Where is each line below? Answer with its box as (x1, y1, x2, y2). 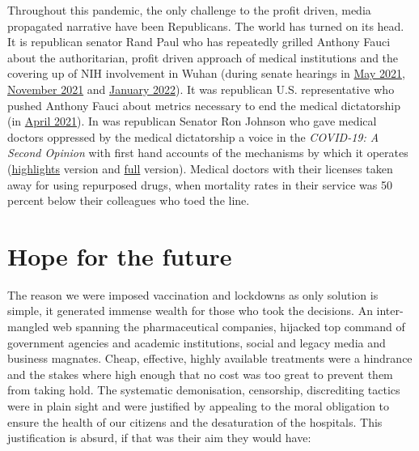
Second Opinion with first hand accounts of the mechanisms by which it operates (7, 144, 408, 161)
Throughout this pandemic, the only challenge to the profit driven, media (7, 2, 371, 18)
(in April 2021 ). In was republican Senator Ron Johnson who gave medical (7, 113, 377, 130)
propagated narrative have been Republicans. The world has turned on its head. (7, 17, 404, 34)
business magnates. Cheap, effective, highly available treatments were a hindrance (7, 350, 413, 367)
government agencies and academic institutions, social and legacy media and (7, 334, 386, 351)
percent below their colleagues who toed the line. (7, 192, 250, 209)
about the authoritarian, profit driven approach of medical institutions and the (7, 49, 399, 66)
